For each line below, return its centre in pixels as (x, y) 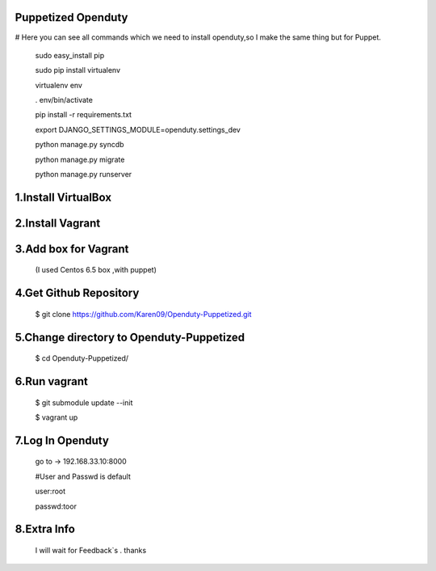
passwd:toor (56, 506)
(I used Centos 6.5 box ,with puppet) (96, 270)
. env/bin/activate (64, 100)
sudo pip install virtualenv (78, 70)
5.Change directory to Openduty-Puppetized (130, 337)
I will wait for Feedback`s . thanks (91, 551)
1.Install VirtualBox (63, 197)
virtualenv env (59, 85)
